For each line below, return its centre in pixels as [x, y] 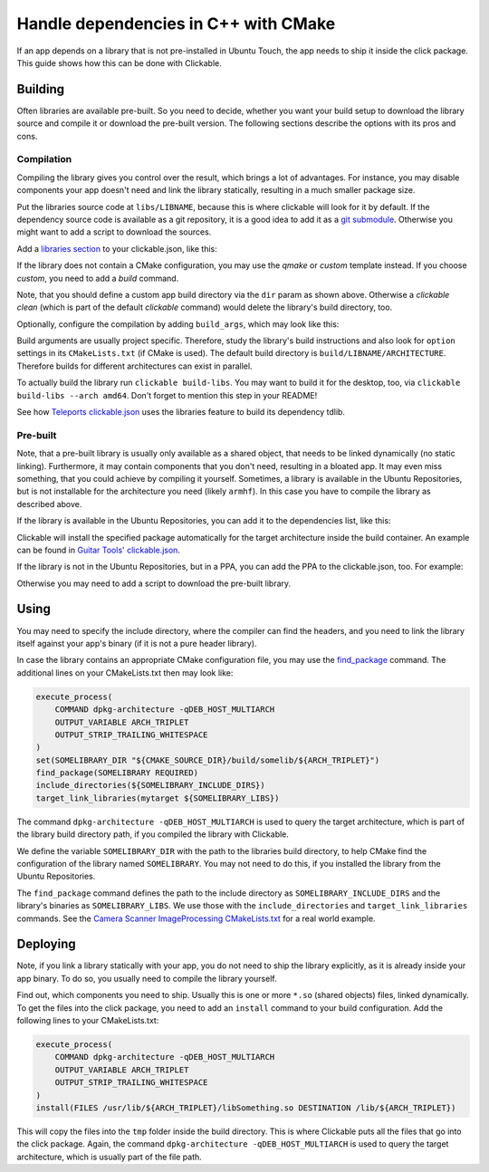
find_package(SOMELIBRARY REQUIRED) [117, 773]
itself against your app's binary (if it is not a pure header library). [137, 643]
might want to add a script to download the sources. [114, 232]
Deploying [46, 944]
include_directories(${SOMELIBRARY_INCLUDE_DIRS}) [151, 785]
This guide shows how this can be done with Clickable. [119, 62]
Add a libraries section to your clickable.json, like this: [117, 248]
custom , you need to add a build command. [98, 278]
